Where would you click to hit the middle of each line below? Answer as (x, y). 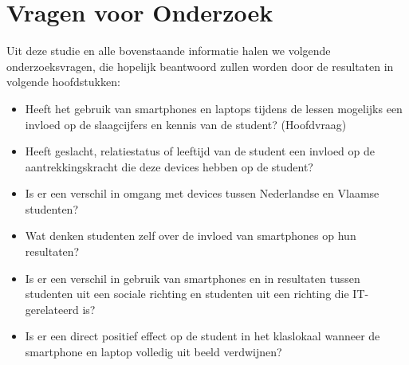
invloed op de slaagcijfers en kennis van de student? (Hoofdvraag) (186, 124)
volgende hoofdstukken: (63, 82)
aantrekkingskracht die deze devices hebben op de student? (169, 166)
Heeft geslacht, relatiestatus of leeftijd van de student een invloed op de (200, 151)
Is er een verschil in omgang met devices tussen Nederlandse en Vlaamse (202, 193)
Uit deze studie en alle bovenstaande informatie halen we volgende (169, 51)
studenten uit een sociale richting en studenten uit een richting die (187, 294)
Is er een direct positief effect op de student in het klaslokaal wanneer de (203, 336)
